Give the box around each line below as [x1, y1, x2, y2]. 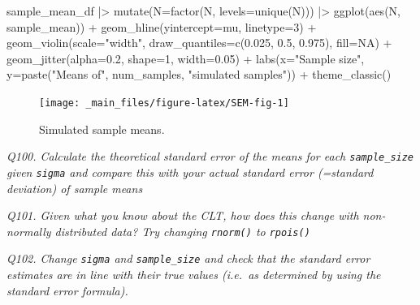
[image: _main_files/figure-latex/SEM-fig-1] [39, 97, 289, 109]
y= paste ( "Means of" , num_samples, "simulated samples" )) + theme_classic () [6, 66, 392, 83]
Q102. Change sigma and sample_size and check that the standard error [6, 250, 370, 267]
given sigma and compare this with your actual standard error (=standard [6, 163, 374, 180]
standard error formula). [6, 281, 128, 299]
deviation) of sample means [6, 179, 143, 196]
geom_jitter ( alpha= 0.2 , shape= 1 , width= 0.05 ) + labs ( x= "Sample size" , [6, 49, 365, 67]
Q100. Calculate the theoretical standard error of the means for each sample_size [6, 148, 414, 165]
